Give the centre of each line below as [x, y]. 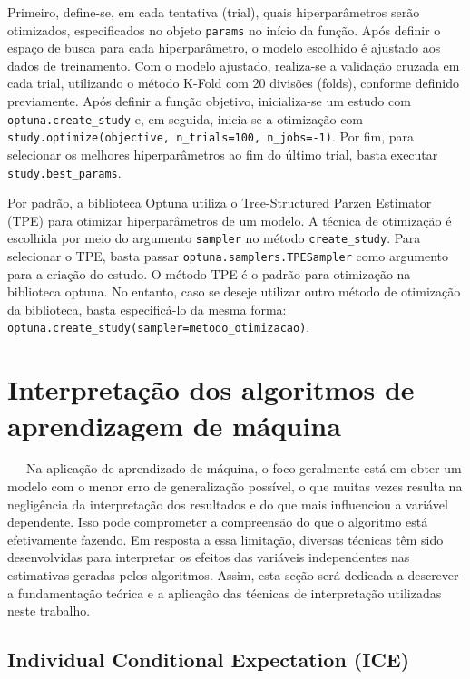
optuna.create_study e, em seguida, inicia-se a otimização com [186, 118]
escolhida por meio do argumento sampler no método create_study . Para [214, 238]
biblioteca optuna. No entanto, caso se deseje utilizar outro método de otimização [234, 291]
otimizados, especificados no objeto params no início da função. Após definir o [224, 29]
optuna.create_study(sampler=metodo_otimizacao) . [159, 327]
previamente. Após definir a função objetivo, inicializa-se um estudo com [209, 101]
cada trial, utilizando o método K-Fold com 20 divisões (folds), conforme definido [233, 83]
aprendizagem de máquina [174, 425]
